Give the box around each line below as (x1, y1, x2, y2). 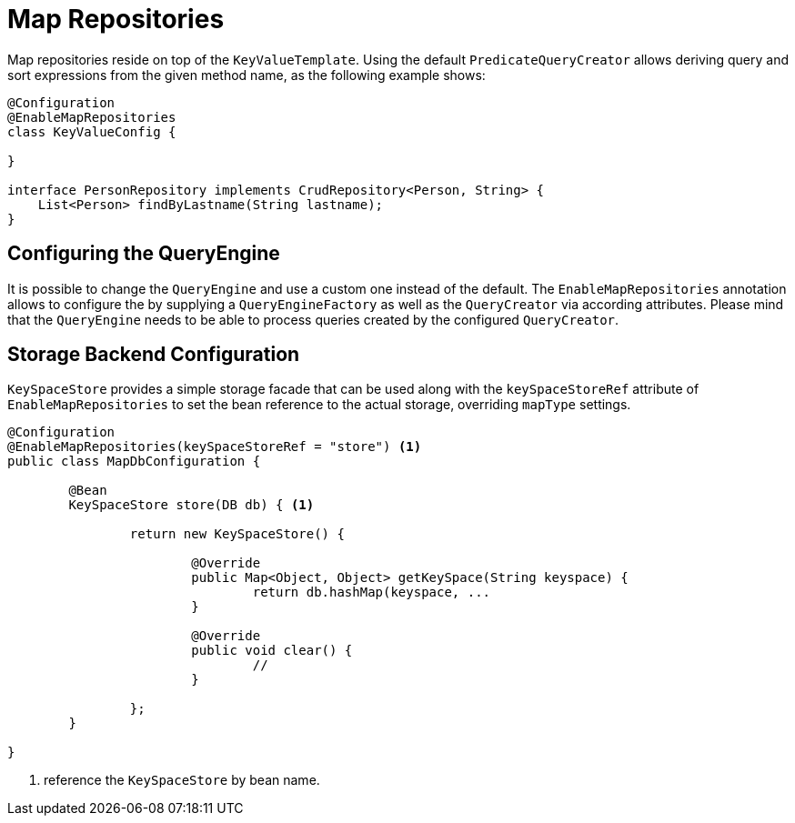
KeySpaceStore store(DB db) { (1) (68, 497, 315, 513)
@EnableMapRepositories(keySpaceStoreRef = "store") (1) (7, 439, 422, 455)
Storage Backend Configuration (7, 343, 300, 366)
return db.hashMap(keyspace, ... (252, 585, 491, 600)
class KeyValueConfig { (7, 124, 176, 139)
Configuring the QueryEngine (7, 242, 280, 266)
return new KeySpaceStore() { (129, 527, 345, 542)
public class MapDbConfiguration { (7, 454, 261, 469)
